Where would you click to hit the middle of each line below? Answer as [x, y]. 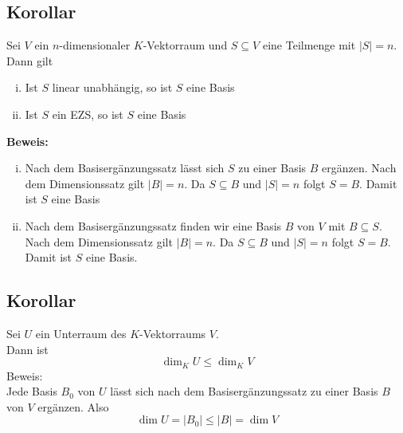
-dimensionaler [95, 45]
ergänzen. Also [73, 406]
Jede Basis [32, 391]
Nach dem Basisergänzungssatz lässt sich [125, 168]
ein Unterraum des [81, 333]
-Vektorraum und [185, 45]
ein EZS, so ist [88, 114]
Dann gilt [30, 60]
